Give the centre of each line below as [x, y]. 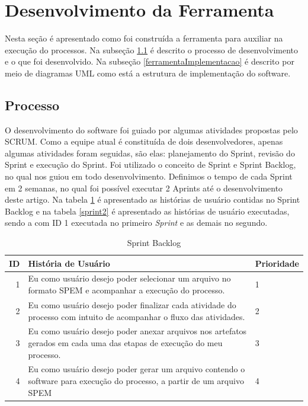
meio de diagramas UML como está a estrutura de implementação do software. [148, 73]
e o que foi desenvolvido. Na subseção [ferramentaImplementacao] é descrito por [150, 61]
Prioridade [277, 263]
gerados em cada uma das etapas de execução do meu [125, 342]
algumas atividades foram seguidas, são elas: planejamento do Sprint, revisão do [150, 153]
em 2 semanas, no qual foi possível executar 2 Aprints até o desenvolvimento [144, 188]
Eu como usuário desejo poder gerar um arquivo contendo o [137, 369]
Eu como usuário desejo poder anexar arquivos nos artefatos [137, 331]
